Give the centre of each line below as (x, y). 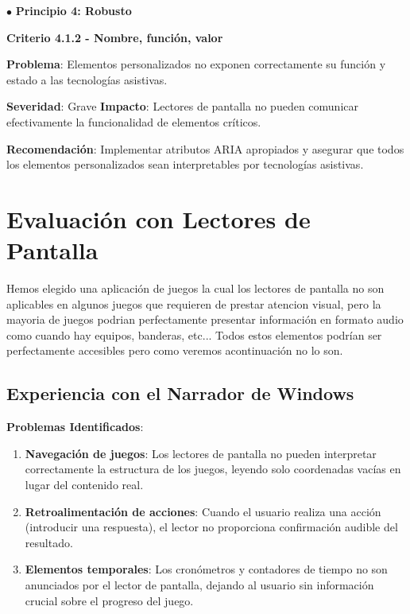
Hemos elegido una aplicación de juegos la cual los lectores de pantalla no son (195, 288)
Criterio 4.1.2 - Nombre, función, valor (115, 37)
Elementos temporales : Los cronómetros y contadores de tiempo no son (206, 569)
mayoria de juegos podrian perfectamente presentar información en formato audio (205, 319)
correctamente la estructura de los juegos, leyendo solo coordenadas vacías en (213, 469)
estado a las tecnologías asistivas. (87, 79)
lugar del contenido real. (84, 485)
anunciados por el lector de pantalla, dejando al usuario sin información (199, 584)
